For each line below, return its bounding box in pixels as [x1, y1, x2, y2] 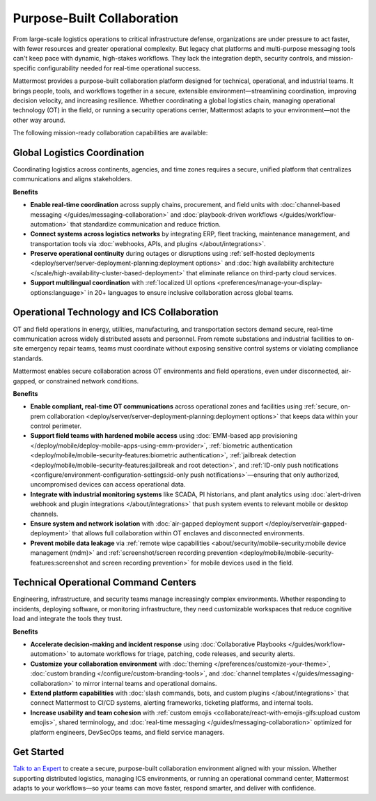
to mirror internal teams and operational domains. [75, 679, 217, 687]
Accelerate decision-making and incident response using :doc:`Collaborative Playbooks [30, 640, 287, 648]
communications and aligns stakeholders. [13, 175, 132, 183]
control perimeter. [30, 422, 81, 430]
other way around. [13, 116, 65, 124]
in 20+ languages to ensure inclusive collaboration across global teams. [87, 288, 294, 296]
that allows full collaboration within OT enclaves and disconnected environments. [72, 529, 305, 537]
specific [13, 63, 36, 73]
